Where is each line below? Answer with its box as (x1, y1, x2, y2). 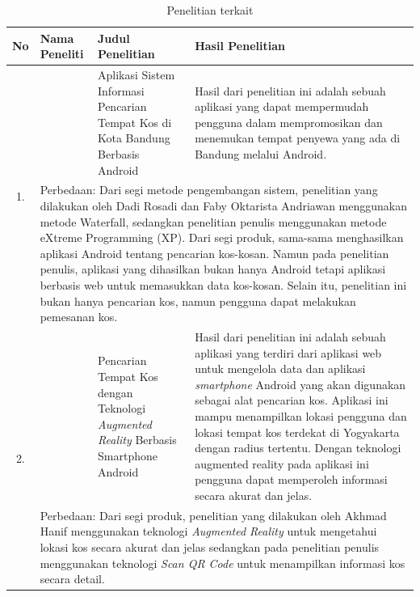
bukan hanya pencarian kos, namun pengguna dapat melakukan (40, 292, 356, 309)
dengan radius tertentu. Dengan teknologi (195, 439, 401, 456)
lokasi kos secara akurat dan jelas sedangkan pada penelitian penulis (40, 539, 380, 555)
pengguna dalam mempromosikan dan (195, 113, 383, 130)
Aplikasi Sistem (98, 66, 175, 83)
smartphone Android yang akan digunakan (195, 375, 406, 392)
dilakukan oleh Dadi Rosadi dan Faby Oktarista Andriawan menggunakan (40, 197, 407, 214)
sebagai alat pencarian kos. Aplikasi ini (195, 392, 388, 409)
